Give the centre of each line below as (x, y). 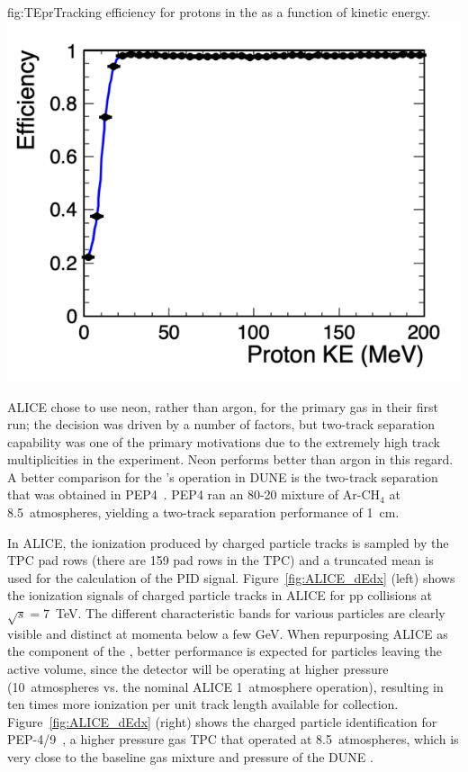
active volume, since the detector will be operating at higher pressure (198, 669)
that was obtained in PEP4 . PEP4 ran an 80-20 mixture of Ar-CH (194, 494)
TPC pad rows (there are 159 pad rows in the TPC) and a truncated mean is (220, 560)
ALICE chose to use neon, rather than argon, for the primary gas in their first (223, 406)
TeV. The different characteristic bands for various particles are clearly (251, 613)
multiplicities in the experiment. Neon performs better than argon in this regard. (230, 459)
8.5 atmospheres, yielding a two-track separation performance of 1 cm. (203, 512)
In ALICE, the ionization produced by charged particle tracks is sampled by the (228, 542)
